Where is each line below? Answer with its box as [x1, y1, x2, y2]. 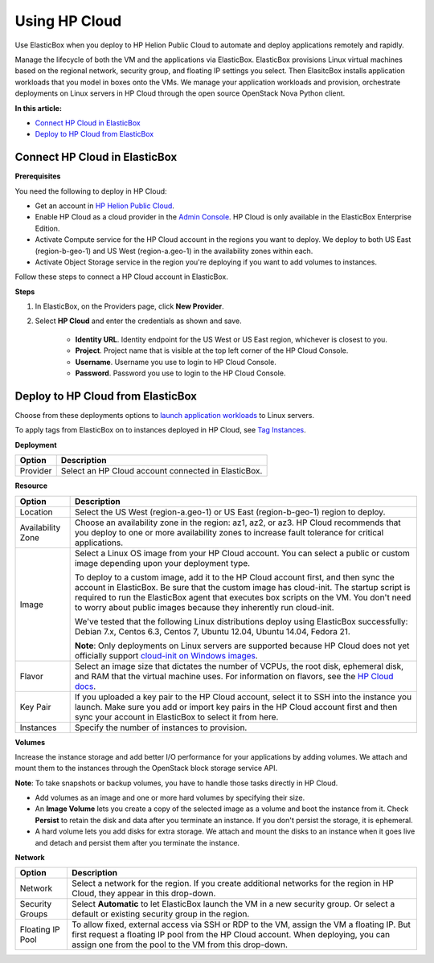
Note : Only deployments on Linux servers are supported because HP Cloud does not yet [74, 640, 410, 651]
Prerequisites [14, 171, 61, 181]
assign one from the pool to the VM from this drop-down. [72, 939, 289, 950]
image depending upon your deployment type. [74, 557, 251, 568]
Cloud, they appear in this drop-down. [72, 888, 216, 899]
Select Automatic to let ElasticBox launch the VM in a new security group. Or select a [72, 899, 395, 910]
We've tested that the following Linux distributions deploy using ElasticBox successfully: [74, 616, 408, 627]
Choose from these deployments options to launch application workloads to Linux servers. [14, 410, 315, 420]
